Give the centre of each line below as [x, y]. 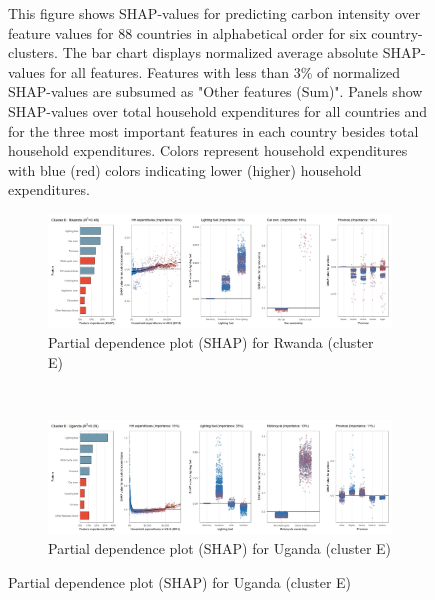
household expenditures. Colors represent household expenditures [208, 150]
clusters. [33, 52]
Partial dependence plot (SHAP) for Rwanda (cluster [211, 342]
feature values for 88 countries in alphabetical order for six [187, 32]
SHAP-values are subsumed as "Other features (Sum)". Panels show [215, 91]
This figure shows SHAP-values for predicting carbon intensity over [214, 13]
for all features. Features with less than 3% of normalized [224, 71]
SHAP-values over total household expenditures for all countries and [218, 110]
